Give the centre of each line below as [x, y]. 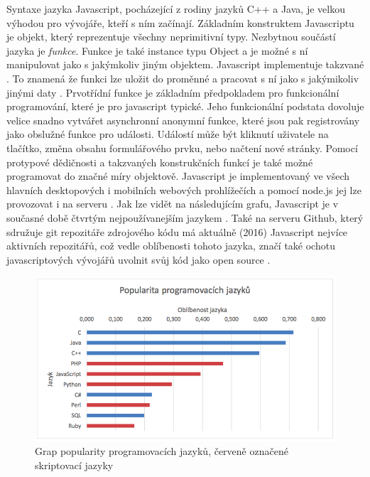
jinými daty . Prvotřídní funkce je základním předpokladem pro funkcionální [173, 92]
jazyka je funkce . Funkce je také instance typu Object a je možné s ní [157, 50]
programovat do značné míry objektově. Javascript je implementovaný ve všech [178, 176]
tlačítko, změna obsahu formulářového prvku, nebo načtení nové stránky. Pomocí [182, 148]
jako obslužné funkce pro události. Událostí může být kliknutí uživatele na [168, 134]
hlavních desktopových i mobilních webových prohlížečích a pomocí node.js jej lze [184, 189]
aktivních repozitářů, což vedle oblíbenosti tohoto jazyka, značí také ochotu [171, 246]
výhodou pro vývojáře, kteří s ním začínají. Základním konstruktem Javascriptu [180, 22]
